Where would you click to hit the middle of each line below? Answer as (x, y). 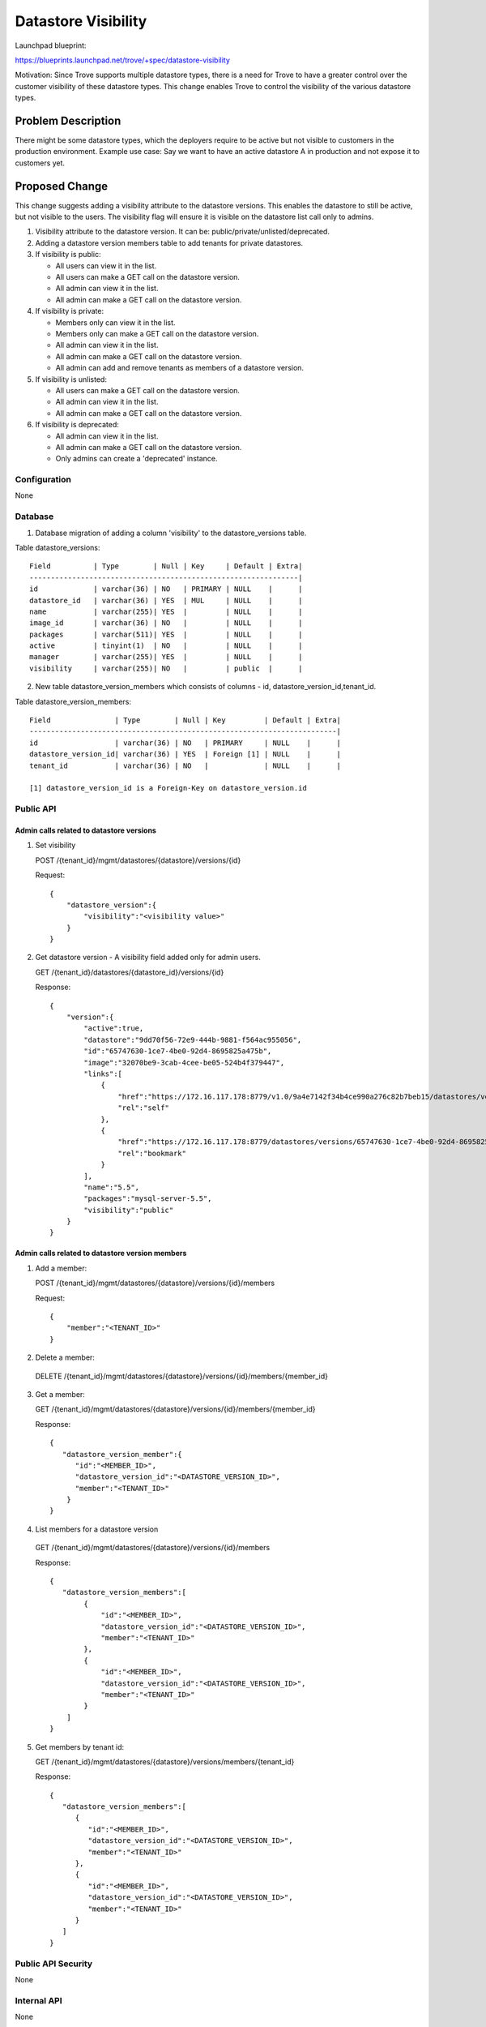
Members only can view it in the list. (115, 322)
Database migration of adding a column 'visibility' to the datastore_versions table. (171, 533)
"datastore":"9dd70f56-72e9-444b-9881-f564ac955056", (193, 1039)
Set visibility (55, 845)
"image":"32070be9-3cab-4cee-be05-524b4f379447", (184, 1063)
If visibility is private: (70, 311)
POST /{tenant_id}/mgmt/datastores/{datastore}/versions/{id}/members (155, 1283)
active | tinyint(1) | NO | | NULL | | (166, 646)
